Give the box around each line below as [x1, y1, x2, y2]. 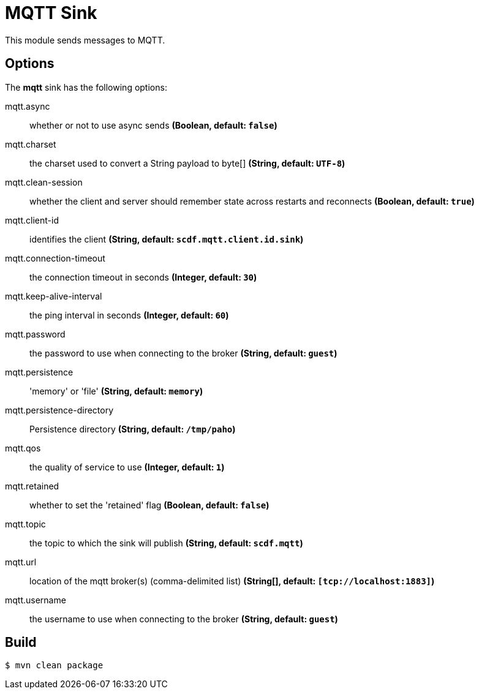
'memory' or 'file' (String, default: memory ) [29, 385, 203, 396]
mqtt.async [5, 100, 50, 111]
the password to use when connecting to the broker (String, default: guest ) [29, 347, 338, 358]
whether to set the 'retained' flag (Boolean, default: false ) [29, 499, 270, 510]
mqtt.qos [5, 442, 41, 453]
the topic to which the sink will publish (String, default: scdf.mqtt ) [29, 537, 303, 548]
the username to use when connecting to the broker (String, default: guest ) [29, 613, 338, 624]
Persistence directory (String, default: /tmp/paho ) [29, 423, 236, 434]
